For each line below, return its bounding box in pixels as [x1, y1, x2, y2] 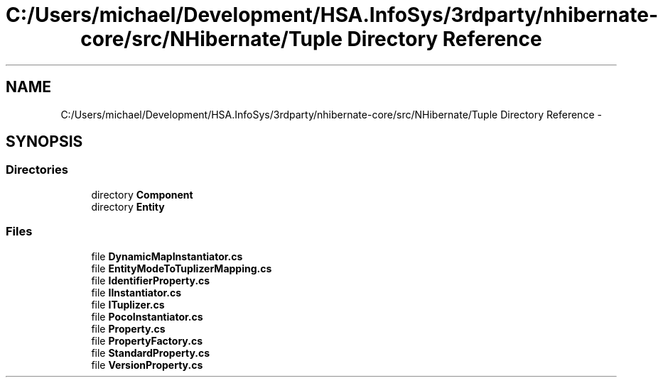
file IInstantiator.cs [91, 286, 182, 299]
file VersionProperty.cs [91, 358, 203, 371]
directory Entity [91, 200, 165, 213]
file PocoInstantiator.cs [91, 310, 203, 323]
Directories [6, 162, 68, 177]
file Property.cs [91, 322, 166, 335]
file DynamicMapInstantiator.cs [91, 250, 243, 262]
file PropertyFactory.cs [91, 334, 203, 347]
